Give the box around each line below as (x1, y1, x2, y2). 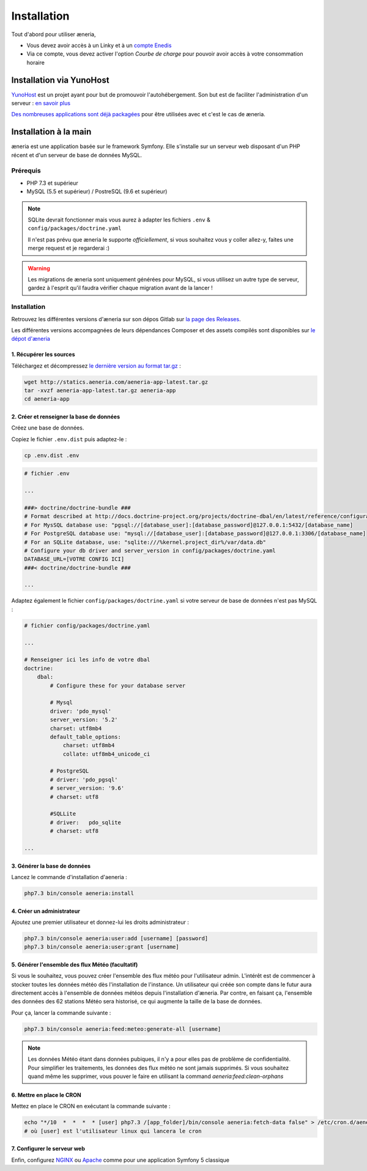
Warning (28, 264, 50, 272)
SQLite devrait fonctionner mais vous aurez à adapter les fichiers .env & (28, 216, 210, 223)
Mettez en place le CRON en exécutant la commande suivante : (11, 1102, 171, 1110)
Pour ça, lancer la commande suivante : (11, 1009, 111, 1016)
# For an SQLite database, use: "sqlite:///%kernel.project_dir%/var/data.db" (24, 538, 266, 546)
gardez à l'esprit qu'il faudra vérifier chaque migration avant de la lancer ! (28, 284, 213, 292)
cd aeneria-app (24, 395, 70, 403)
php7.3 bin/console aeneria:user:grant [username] (24, 943, 180, 951)
